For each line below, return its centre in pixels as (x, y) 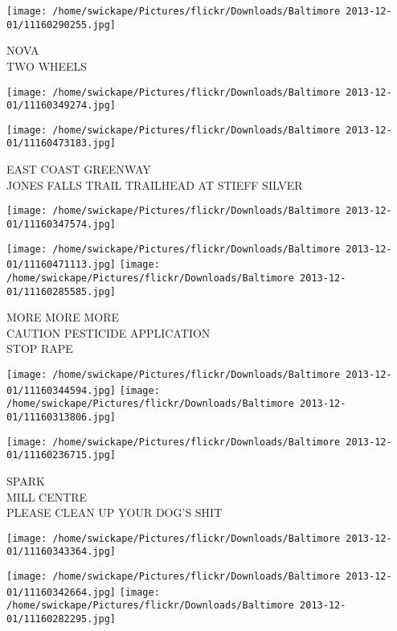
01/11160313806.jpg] (61, 417)
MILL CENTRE (47, 496)
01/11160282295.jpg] (61, 619)
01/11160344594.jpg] (61, 390)
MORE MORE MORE (63, 317)
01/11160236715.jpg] (61, 455)
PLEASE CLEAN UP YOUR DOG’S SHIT (115, 512)
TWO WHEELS (47, 66)
